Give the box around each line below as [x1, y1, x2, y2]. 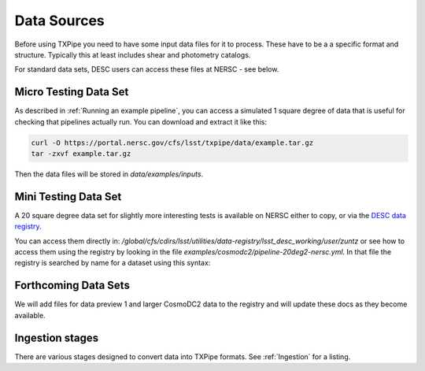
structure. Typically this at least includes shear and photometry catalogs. [14, 50, 251, 59]
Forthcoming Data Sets [14, 279, 130, 292]
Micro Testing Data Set [14, 85, 129, 98]
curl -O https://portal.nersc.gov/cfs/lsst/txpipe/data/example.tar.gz [31, 138, 314, 147]
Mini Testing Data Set [14, 190, 122, 203]
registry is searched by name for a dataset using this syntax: [14, 258, 211, 268]
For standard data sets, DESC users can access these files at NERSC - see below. [14, 65, 279, 74]
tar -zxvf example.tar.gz [31, 150, 131, 158]
